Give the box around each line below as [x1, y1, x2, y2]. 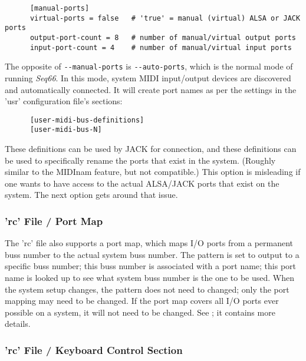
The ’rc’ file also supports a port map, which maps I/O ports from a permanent [5, 237, 294, 249]
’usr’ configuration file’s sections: [5, 95, 123, 107]
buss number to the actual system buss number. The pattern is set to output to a [5, 248, 300, 260]
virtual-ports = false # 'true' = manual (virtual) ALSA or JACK [29, 14, 301, 22]
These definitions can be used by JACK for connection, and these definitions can [5, 143, 297, 155]
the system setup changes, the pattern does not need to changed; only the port [5, 283, 289, 295]
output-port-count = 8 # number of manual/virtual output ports [29, 33, 296, 42]
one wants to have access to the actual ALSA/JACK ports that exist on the [5, 177, 279, 189]
